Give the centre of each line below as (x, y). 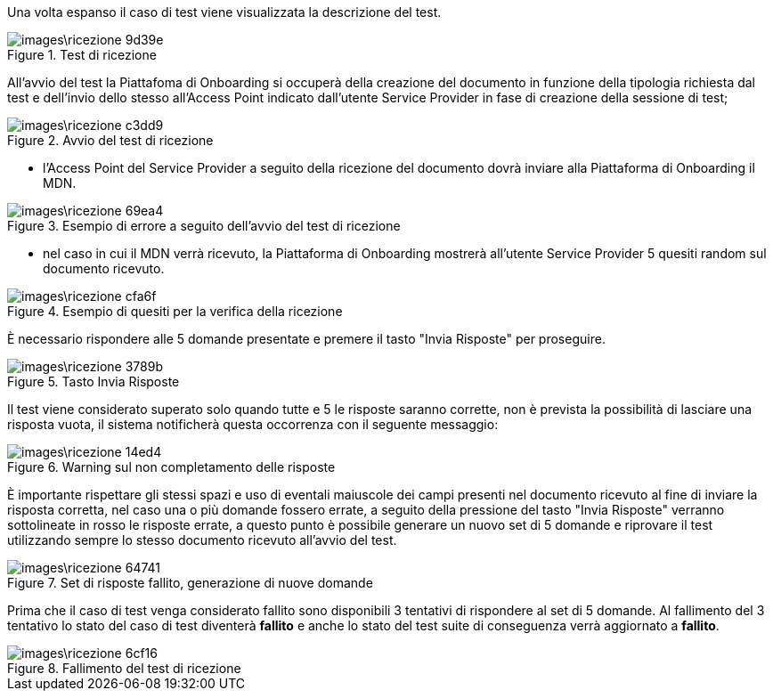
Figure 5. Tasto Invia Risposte (94, 381)
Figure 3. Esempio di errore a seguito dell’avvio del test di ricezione (204, 226)
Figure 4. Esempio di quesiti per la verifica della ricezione (175, 311)
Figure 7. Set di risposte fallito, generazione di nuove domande (190, 583)
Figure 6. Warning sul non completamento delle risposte (171, 467)
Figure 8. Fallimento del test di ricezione (124, 668)
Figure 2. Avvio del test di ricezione (110, 140)
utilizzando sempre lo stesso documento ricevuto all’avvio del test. (202, 540)
